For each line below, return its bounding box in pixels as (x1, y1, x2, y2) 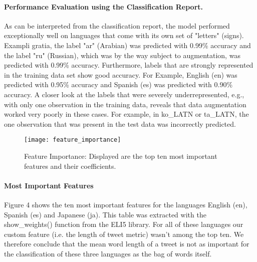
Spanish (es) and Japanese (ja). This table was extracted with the (4, 209, 206, 219)
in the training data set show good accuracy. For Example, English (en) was (4, 69, 237, 80)
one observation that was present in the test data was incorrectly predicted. (4, 118, 236, 129)
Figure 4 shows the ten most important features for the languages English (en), (4, 199, 247, 209)
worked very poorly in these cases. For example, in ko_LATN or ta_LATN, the (4, 109, 249, 119)
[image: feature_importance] (24, 136, 121, 144)
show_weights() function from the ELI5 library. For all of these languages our (4, 219, 243, 229)
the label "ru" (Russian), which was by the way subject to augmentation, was (4, 50, 240, 60)
